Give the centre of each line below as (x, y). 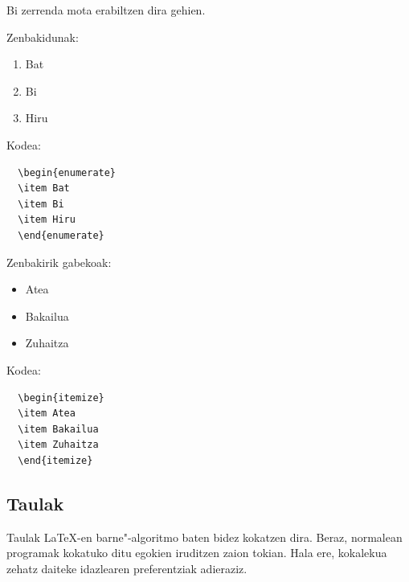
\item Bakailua (58, 429)
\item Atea (47, 414)
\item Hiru (47, 220)
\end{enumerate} (61, 235)
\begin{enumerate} (67, 172)
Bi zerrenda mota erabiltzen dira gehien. (106, 10)
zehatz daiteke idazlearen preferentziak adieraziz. (127, 568)
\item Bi (41, 204)
